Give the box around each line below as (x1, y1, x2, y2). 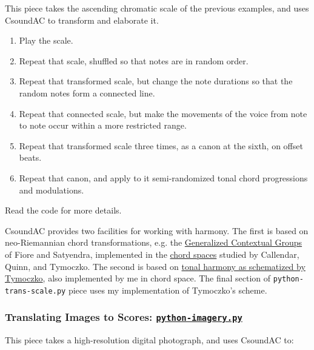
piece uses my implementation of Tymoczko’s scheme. (68, 283, 267, 296)
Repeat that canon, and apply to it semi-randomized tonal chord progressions (19, 171, 308, 184)
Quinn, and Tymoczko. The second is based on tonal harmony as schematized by (5, 260, 306, 272)
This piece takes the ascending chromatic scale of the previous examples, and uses (5, 2, 309, 14)
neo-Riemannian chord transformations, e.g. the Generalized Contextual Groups (5, 236, 302, 249)
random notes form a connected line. (19, 86, 155, 99)
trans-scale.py (5, 286, 66, 295)
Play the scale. (19, 34, 73, 47)
